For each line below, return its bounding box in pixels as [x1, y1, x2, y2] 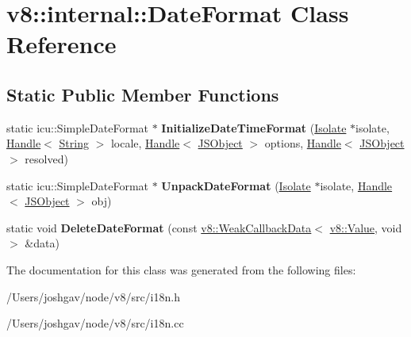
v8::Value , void [329, 219, 402, 236]
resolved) [25, 150, 68, 167]
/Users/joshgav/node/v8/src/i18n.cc [6, 315, 184, 331]
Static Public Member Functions [6, 82, 279, 106]
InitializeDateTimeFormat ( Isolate [161, 119, 347, 136]
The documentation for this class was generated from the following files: [6, 261, 356, 278]
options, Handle [264, 135, 341, 151]
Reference [6, 28, 117, 60]
